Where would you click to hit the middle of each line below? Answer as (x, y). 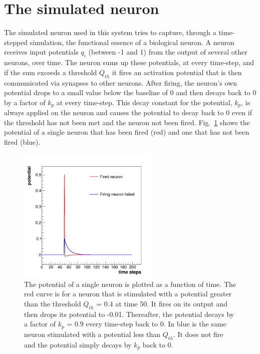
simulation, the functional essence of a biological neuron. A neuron (132, 42)
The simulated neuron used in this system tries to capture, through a (110, 32)
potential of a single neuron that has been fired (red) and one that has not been (127, 132)
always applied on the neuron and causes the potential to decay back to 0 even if (128, 112)
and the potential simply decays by (78, 344)
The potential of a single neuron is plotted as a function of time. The (130, 284)
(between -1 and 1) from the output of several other (168, 52)
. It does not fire (198, 334)
